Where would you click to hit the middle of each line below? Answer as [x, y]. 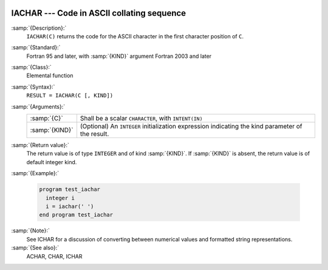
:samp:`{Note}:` [30, 230]
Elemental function [50, 75]
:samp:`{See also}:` [35, 248]
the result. [94, 134]
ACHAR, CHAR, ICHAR [54, 256]
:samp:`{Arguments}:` [38, 106]
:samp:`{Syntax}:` [33, 87]
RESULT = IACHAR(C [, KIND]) [70, 95]
